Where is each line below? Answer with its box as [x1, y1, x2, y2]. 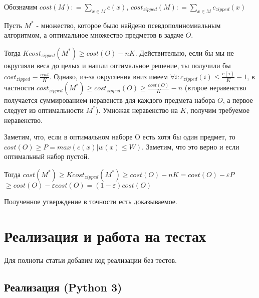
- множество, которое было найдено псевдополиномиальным [36, 20, 221, 30]
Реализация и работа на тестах [4, 225, 206, 246]
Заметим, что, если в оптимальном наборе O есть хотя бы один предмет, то [4, 131, 235, 142]
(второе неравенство [184, 82, 246, 93]
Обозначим [4, 2, 38, 12]
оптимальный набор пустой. [4, 151, 90, 162]
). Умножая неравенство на [96, 104, 178, 115]
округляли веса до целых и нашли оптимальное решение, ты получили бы [4, 60, 231, 70]
